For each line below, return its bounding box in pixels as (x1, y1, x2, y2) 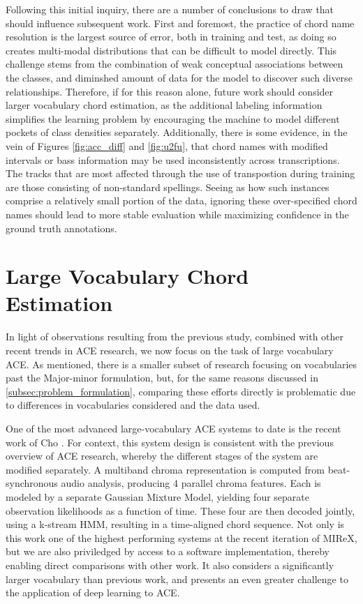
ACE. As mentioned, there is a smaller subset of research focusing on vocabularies (6, 356, 357, 371)
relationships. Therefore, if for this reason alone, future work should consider (6, 84, 334, 98)
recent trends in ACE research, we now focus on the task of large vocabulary (6, 343, 334, 357)
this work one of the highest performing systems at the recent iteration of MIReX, (6, 530, 357, 545)
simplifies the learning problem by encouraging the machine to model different (6, 111, 340, 126)
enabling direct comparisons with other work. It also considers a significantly (6, 557, 334, 572)
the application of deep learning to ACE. (6, 585, 180, 600)
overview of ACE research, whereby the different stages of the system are (6, 448, 318, 463)
